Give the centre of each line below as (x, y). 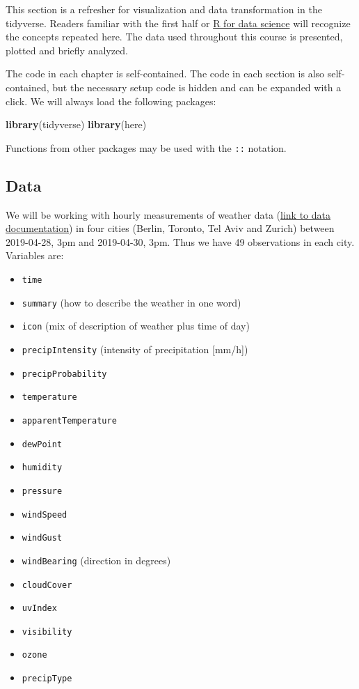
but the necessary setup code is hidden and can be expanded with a (197, 87)
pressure (42, 491)
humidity (42, 468)
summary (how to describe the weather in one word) (131, 302)
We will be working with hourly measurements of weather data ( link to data (168, 214)
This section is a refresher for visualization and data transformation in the (164, 9)
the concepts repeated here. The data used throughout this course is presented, (174, 37)
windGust (42, 538)
